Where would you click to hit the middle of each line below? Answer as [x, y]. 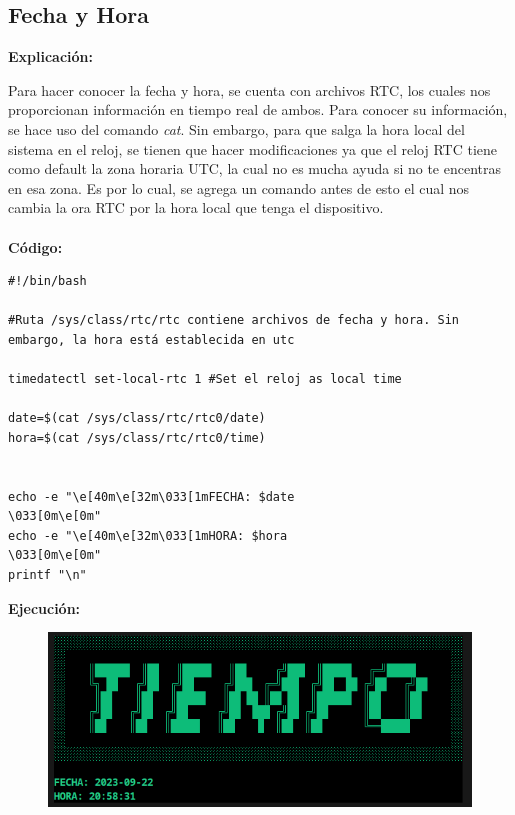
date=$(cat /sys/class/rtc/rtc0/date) [137, 418]
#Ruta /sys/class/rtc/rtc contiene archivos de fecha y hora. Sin [234, 320]
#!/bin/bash [47, 281]
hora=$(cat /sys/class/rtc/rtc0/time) [137, 437]
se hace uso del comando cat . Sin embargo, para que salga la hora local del [236, 128]
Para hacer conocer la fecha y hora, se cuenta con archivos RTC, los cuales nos [249, 89]
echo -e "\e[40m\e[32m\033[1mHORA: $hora [148, 535]
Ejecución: [44, 607]
